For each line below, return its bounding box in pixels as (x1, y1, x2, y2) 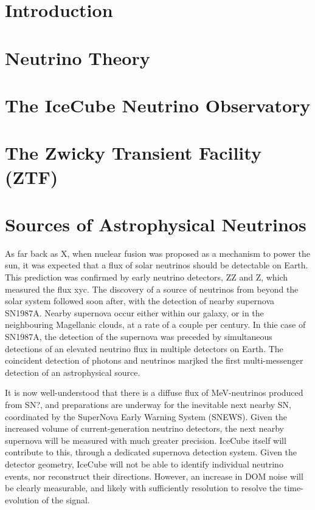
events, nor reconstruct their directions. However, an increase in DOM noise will (5, 469, 303, 482)
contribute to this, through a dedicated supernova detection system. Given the (5, 446, 297, 458)
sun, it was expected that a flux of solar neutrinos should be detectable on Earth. (5, 259, 308, 271)
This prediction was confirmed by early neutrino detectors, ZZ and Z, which (5, 271, 288, 283)
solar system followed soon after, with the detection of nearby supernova (5, 294, 275, 307)
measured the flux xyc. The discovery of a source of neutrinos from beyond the (5, 282, 299, 295)
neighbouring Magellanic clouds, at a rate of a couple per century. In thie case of (5, 318, 306, 331)
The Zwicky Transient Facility (5, 140, 261, 165)
